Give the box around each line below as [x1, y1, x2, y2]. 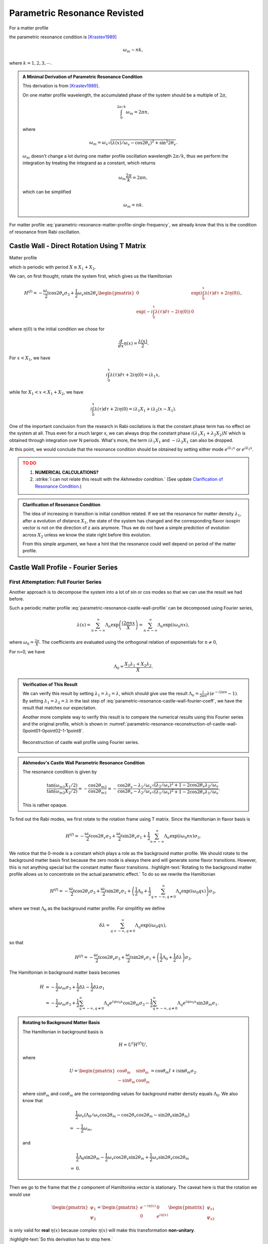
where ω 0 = [9, 639, 34, 646]
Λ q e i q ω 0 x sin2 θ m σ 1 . [177, 999, 219, 1007]
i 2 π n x [122, 620, 135, 625]
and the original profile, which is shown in [22, 721, 108, 726]
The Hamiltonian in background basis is [22, 1029, 104, 1035]
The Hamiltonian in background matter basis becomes [9, 969, 120, 975]
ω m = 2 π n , [126, 109, 149, 116]
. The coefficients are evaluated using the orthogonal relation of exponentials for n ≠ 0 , [39, 639, 217, 645]
